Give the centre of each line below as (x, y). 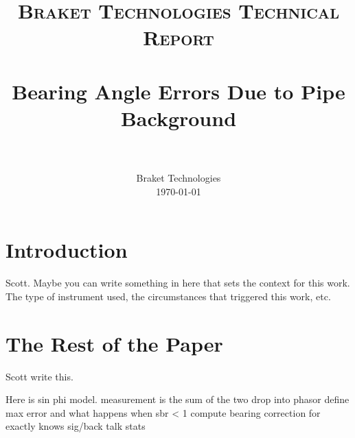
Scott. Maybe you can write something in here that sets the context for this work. (178, 283)
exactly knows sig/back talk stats (76, 426)
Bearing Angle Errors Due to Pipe (179, 91)
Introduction (67, 250)
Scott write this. (39, 376)
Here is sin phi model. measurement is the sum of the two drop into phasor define (177, 399)
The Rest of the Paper (114, 343)
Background (179, 118)
